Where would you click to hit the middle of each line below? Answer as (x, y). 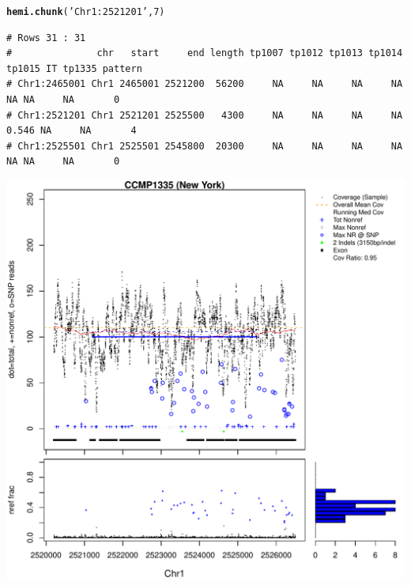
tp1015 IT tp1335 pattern (74, 68)
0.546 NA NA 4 (72, 131)
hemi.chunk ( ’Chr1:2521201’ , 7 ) (86, 12)
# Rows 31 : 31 (46, 38)
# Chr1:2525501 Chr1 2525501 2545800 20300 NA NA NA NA (205, 146)
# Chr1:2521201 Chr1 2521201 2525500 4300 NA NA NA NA (205, 115)
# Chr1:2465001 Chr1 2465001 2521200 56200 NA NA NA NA (205, 84)
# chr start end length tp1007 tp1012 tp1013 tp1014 (205, 53)
